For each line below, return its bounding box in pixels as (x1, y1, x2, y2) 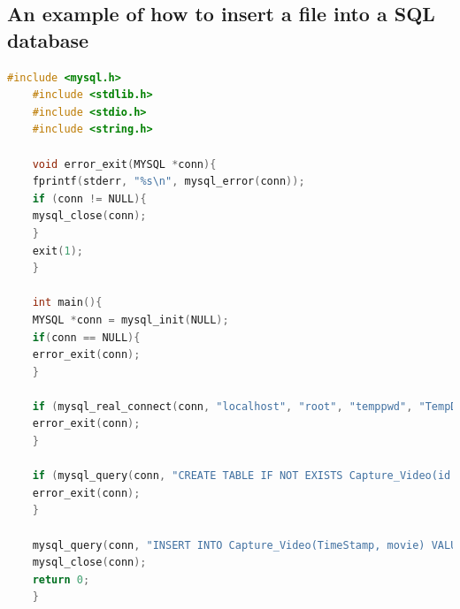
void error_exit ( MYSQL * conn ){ (32, 157, 217, 171)
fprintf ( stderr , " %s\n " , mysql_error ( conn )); (32, 175, 305, 188)
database (7, 26, 89, 53)
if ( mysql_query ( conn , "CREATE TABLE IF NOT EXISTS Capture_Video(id (32, 469, 451, 483)
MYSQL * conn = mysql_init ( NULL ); (32, 313, 229, 326)
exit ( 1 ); (32, 244, 83, 257)
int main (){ (32, 296, 103, 309)
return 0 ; (32, 573, 90, 586)
